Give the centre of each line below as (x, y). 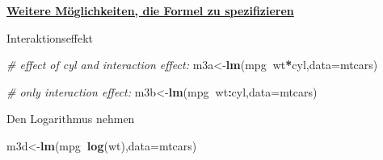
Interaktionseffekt (50, 37)
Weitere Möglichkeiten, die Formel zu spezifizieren (150, 10)
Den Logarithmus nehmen (71, 119)
